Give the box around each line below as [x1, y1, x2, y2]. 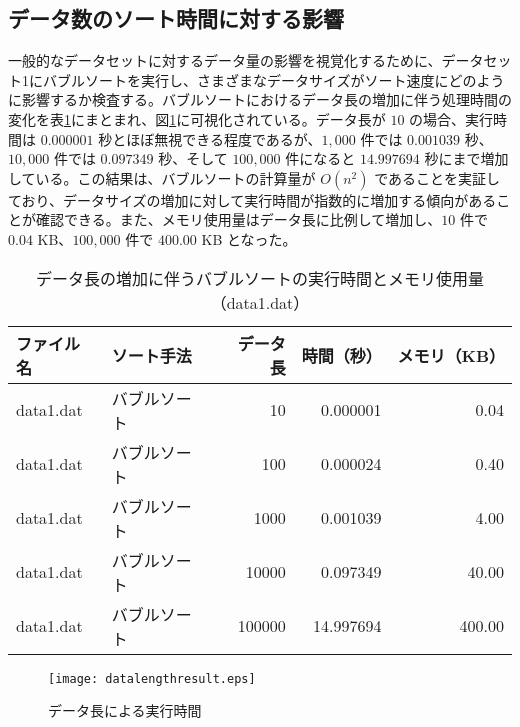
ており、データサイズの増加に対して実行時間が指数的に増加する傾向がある [8, 189, 497, 210]
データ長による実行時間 [48, 700, 202, 721]
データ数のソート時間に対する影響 [8, 3, 344, 34]
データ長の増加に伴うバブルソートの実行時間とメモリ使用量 [35, 266, 484, 290]
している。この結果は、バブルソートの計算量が [8, 167, 316, 188]
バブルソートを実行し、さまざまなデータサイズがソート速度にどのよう [42, 69, 505, 90]
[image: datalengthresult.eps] [48, 671, 256, 686]
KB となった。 [201, 228, 297, 249]
